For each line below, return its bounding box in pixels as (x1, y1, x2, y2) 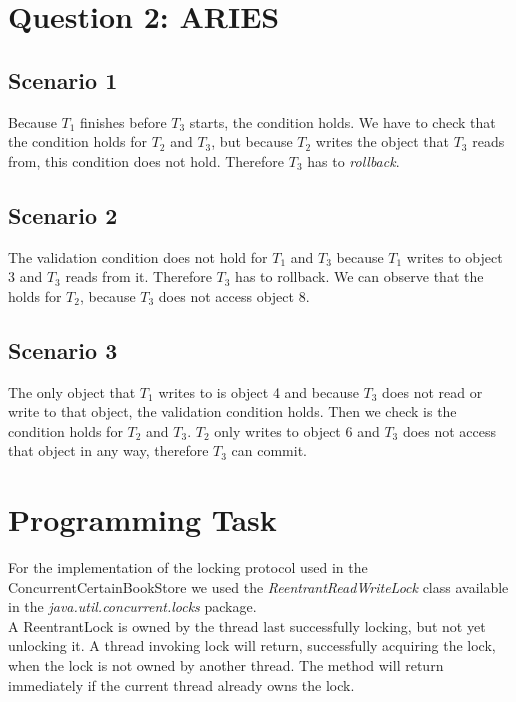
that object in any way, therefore (8, 440, 209, 461)
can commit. (231, 440, 307, 461)
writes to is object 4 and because (158, 381, 359, 402)
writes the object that (315, 131, 449, 152)
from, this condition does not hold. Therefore (8, 150, 285, 171)
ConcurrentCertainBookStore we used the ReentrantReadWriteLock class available (8, 576, 509, 597)
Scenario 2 (8, 199, 118, 230)
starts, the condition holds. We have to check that (189, 111, 496, 132)
